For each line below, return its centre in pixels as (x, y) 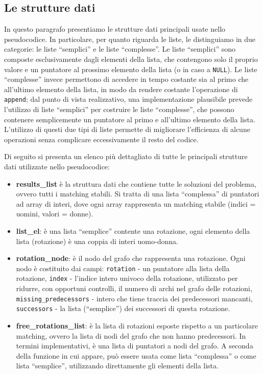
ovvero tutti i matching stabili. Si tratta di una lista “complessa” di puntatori (138, 194)
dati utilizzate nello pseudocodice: (57, 167)
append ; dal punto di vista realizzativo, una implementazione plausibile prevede (128, 99)
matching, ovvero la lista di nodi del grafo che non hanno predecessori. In (131, 335)
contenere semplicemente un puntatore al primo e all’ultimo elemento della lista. (130, 119)
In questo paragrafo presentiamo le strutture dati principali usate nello (115, 29)
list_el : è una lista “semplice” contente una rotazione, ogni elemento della (133, 231)
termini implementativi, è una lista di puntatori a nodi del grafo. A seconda (135, 346)
